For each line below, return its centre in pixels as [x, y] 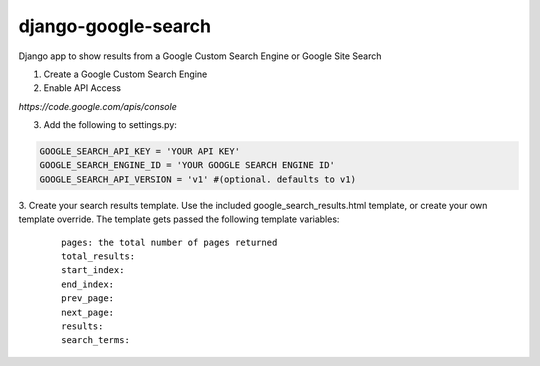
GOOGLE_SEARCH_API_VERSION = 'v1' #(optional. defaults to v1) [198, 179]
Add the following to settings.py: [110, 125]
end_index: [88, 284]
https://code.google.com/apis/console [97, 106]
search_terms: [95, 340]
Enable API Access [82, 88]
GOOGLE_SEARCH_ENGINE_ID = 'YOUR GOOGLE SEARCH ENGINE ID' [187, 165]
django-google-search [115, 26]
